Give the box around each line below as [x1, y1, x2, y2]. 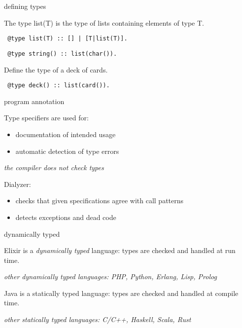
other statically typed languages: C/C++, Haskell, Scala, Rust [4, 314, 191, 325]
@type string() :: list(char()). [7, 50, 117, 57]
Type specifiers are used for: [4, 112, 89, 123]
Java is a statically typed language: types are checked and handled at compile [4, 288, 239, 298]
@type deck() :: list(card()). [7, 82, 110, 89]
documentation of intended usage [15, 129, 116, 139]
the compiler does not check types [4, 162, 104, 173]
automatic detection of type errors [15, 146, 119, 156]
